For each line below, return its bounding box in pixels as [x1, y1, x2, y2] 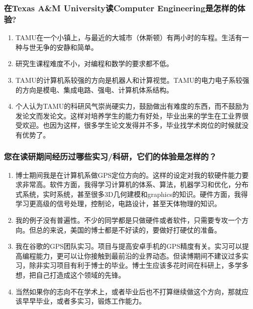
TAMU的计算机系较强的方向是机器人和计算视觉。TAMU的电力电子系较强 [15, 74, 250, 85]
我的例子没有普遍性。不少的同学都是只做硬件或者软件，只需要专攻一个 [15, 215, 242, 225]
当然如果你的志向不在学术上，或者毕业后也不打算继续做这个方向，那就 [15, 286, 242, 296]
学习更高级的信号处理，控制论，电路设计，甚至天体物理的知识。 [15, 198, 221, 209]
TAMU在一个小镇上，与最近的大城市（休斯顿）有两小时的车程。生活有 [15, 32, 242, 43]
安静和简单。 [56, 42, 98, 52]
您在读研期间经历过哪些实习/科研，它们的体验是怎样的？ [4, 150, 217, 163]
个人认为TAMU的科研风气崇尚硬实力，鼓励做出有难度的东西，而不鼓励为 [15, 101, 249, 111]
